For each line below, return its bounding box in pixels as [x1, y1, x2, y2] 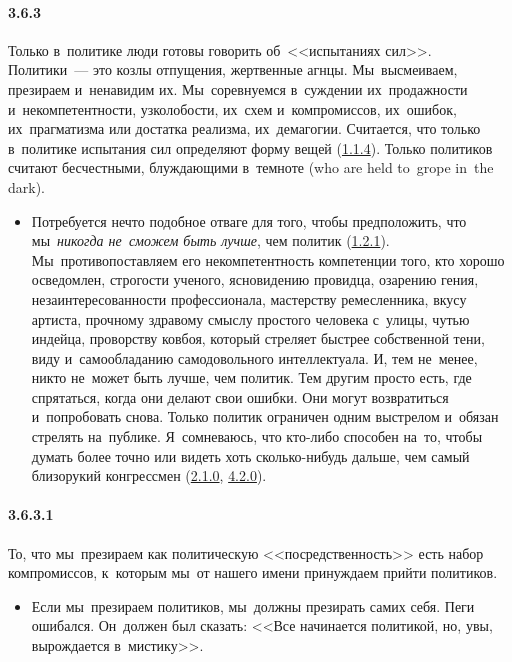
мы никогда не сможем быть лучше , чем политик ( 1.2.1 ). [31, 230, 390, 251]
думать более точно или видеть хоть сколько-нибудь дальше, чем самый [31, 445, 470, 466]
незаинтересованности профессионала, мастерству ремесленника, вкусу [31, 288, 467, 309]
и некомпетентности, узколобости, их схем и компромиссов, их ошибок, [8, 98, 457, 119]
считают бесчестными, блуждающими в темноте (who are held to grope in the [8, 157, 494, 178]
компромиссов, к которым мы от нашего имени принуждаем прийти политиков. [8, 562, 498, 583]
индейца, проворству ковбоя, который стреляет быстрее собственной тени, [31, 328, 485, 349]
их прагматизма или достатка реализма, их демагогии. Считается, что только [8, 118, 481, 139]
